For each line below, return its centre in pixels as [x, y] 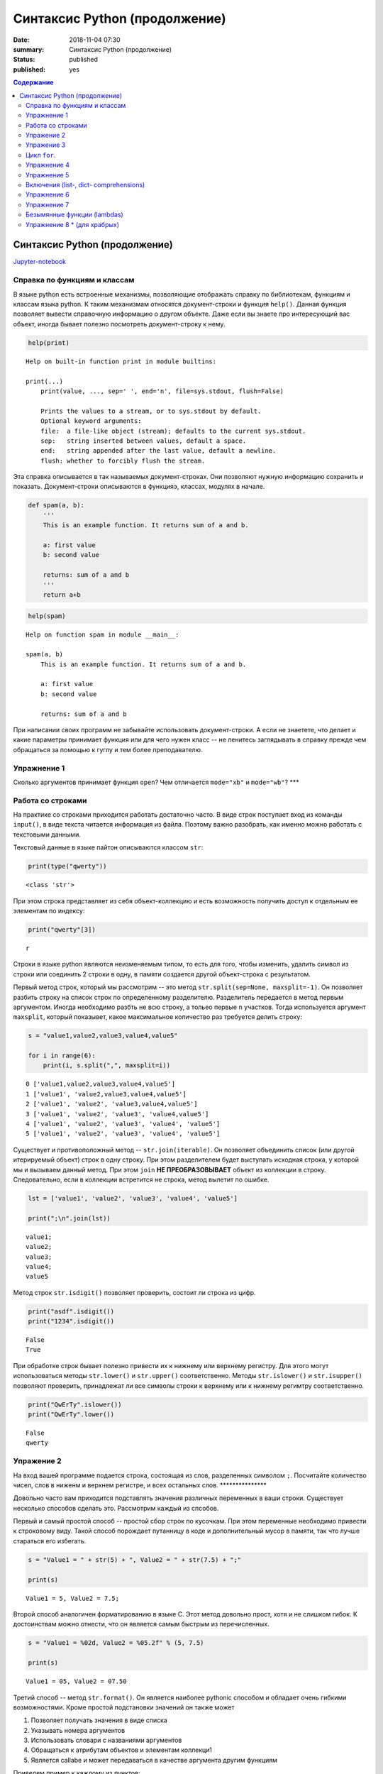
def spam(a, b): [56, 505]
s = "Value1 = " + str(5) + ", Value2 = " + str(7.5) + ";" [135, 1560]
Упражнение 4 [48, 165]
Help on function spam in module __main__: [102, 634]
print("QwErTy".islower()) [75, 1404]
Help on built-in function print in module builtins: [121, 361]
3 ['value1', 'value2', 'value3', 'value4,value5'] [117, 1114]
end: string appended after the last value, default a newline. [158, 451]
